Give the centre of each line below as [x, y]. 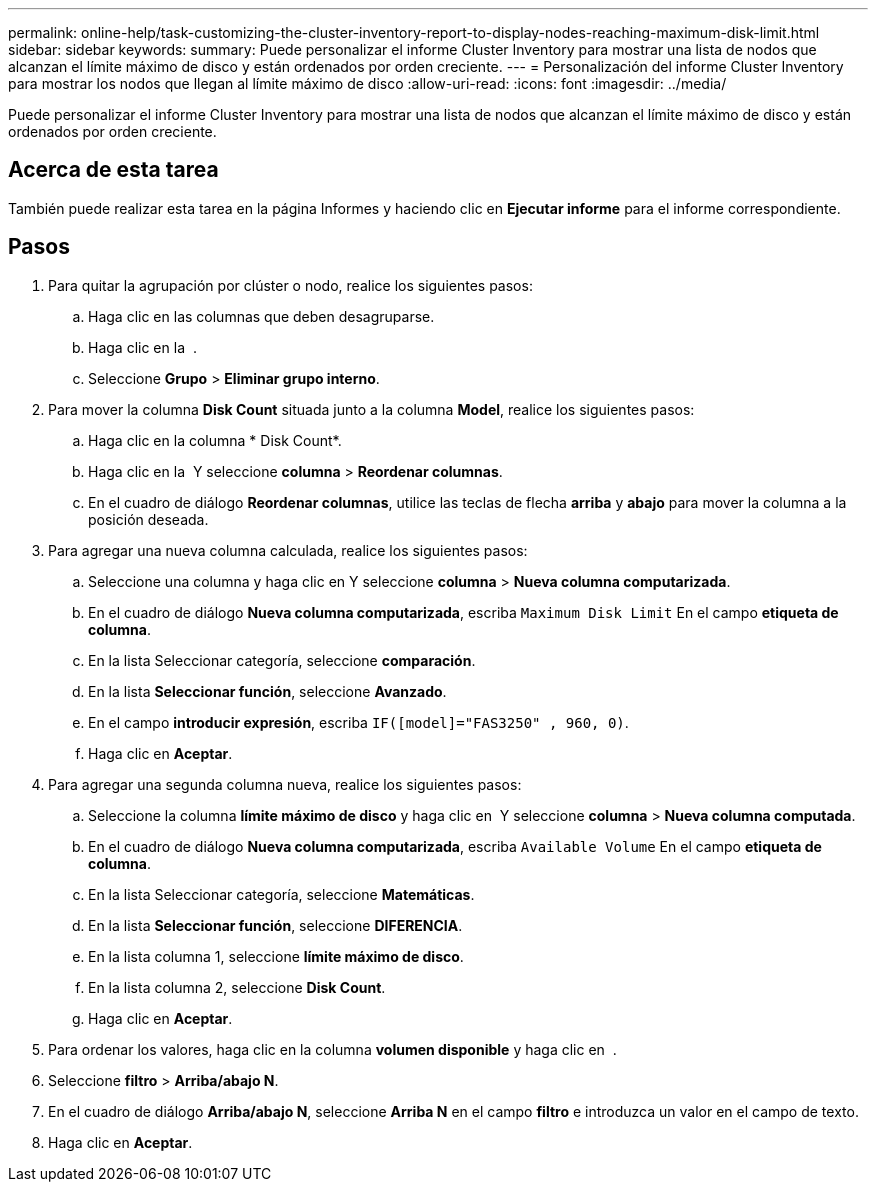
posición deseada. [148, 519]
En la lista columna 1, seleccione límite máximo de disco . [276, 956]
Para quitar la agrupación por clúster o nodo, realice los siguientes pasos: [290, 285]
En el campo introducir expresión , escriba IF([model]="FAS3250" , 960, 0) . [358, 722]
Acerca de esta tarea [113, 170]
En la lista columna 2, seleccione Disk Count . [237, 987]
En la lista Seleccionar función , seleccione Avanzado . [267, 691]
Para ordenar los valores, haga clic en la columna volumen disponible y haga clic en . [332, 1049]
